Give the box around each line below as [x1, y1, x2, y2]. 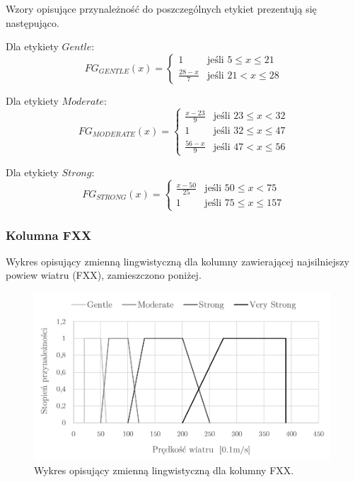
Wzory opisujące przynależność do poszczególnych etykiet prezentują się [6, 1, 317, 16]
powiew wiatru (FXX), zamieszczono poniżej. [6, 268, 202, 282]
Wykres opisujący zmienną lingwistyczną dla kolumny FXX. [34, 463, 294, 478]
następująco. [6, 15, 59, 30]
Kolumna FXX [6, 226, 92, 243]
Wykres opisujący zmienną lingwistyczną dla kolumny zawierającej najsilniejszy [6, 253, 349, 268]
